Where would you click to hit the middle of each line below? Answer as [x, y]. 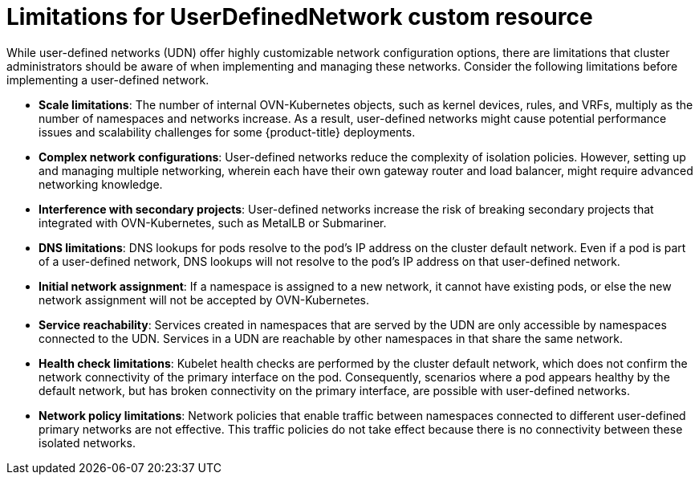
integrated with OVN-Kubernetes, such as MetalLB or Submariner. [213, 222]
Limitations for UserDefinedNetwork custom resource [300, 17]
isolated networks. [87, 442]
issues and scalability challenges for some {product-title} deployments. [227, 132]
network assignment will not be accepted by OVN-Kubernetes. [204, 300]
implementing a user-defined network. [108, 79]
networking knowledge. [101, 184]
